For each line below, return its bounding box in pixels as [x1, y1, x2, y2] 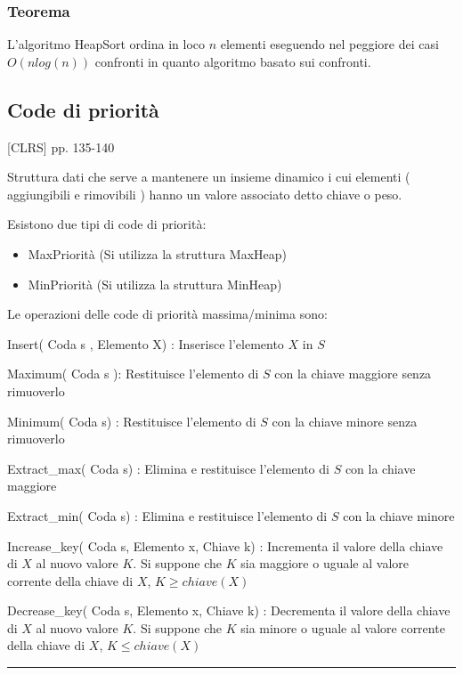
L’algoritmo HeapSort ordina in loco [7, 35, 206, 53]
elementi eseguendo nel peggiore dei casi [220, 35, 439, 53]
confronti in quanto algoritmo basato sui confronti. [94, 52, 371, 70]
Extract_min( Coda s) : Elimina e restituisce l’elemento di [7, 506, 328, 525]
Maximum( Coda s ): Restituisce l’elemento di [7, 364, 259, 383]
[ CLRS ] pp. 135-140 [7, 137, 115, 156]
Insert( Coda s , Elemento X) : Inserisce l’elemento [7, 334, 284, 353]
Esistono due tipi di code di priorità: [7, 215, 207, 233]
